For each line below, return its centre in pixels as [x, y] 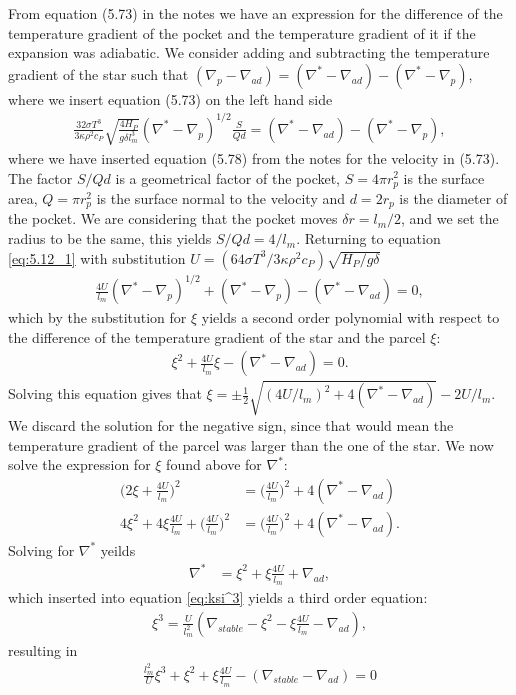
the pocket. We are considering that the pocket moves [173, 218]
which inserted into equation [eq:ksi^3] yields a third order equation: [218, 597]
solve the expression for [79, 464]
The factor [40, 177]
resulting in [43, 649]
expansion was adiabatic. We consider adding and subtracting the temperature [249, 52]
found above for [214, 464]
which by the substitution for [97, 317]
